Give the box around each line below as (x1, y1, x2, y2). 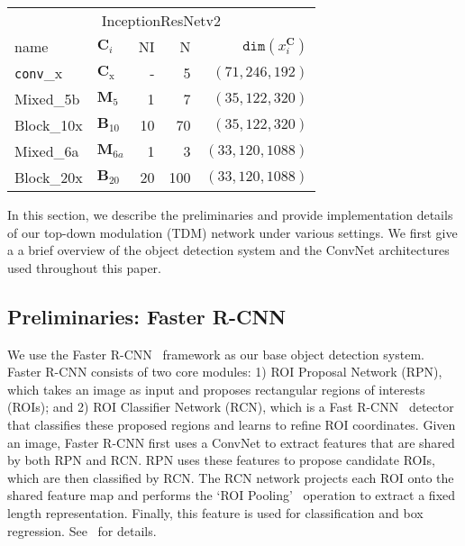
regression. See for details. (7, 521, 157, 540)
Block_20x (14, 167, 83, 187)
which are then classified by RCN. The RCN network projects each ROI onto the (7, 468, 454, 487)
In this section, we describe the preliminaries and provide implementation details (7, 205, 453, 223)
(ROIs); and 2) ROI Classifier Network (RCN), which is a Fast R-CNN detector (7, 397, 454, 416)
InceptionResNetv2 (101, 10, 222, 31)
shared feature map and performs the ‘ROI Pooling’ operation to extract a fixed (7, 486, 456, 505)
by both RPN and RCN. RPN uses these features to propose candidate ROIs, (7, 450, 435, 469)
